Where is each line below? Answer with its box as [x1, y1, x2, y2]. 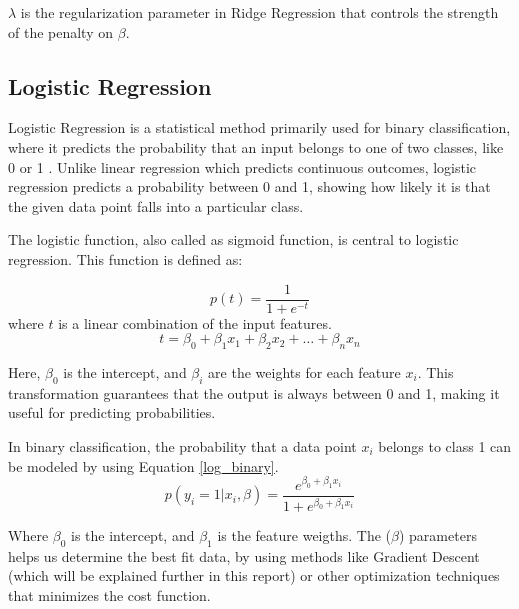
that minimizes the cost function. [8, 584, 211, 605]
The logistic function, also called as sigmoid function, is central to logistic [8, 229, 459, 250]
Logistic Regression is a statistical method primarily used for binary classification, [8, 117, 511, 138]
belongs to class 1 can [378, 435, 512, 456]
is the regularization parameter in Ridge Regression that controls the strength [20, 2, 499, 22]
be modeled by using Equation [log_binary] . [8, 455, 279, 476]
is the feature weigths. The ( [217, 524, 392, 545]
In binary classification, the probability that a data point [8, 435, 357, 456]
